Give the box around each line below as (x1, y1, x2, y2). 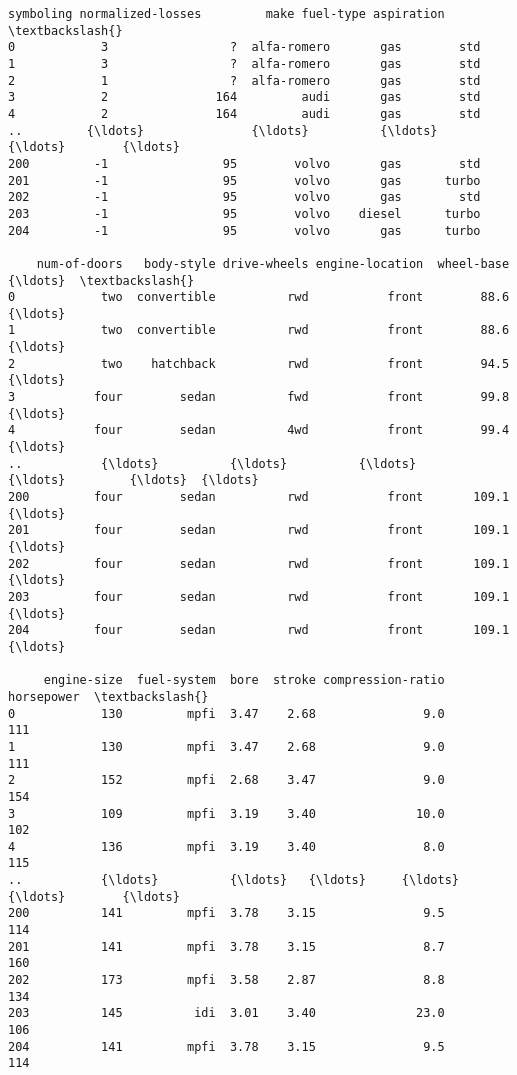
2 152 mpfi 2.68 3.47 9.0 (8, 773, 445, 788)
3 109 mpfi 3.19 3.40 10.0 (8, 806, 445, 821)
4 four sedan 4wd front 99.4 (8, 423, 510, 438)
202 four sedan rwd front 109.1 (8, 556, 510, 571)
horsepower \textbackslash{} (8, 689, 209, 704)
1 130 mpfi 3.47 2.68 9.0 (8, 739, 445, 754)
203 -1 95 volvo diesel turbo (8, 206, 481, 221)
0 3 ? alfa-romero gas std (8, 40, 481, 55)
